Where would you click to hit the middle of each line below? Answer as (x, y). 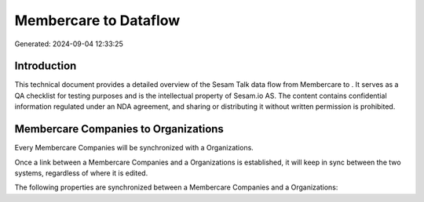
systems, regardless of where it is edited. (81, 173)
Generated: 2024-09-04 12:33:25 (69, 44)
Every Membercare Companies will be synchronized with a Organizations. (134, 148)
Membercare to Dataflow (97, 20)
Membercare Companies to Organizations (119, 129)
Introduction (46, 66)
